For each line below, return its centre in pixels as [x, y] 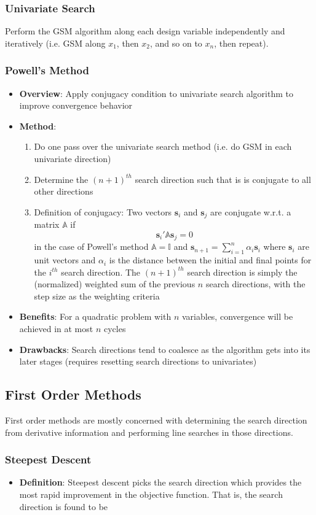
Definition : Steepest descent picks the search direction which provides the [160, 482]
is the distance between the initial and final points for [210, 260]
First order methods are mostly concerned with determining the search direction [156, 420]
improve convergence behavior [76, 105]
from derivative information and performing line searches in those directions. [149, 432]
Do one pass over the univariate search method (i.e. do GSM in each [163, 146]
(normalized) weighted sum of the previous [115, 284]
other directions [64, 191]
